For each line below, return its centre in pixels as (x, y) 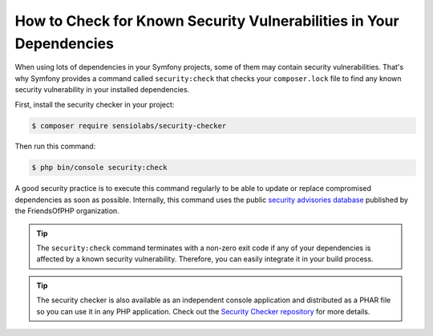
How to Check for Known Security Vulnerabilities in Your (207, 21)
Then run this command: (55, 146)
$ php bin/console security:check (99, 168)
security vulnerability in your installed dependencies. (102, 90)
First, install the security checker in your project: (95, 104)
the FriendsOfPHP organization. (67, 211)
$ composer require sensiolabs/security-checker (129, 125)
